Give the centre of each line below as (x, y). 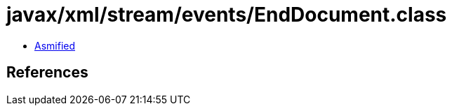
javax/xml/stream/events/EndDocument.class (227, 15)
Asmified (55, 45)
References (47, 73)
